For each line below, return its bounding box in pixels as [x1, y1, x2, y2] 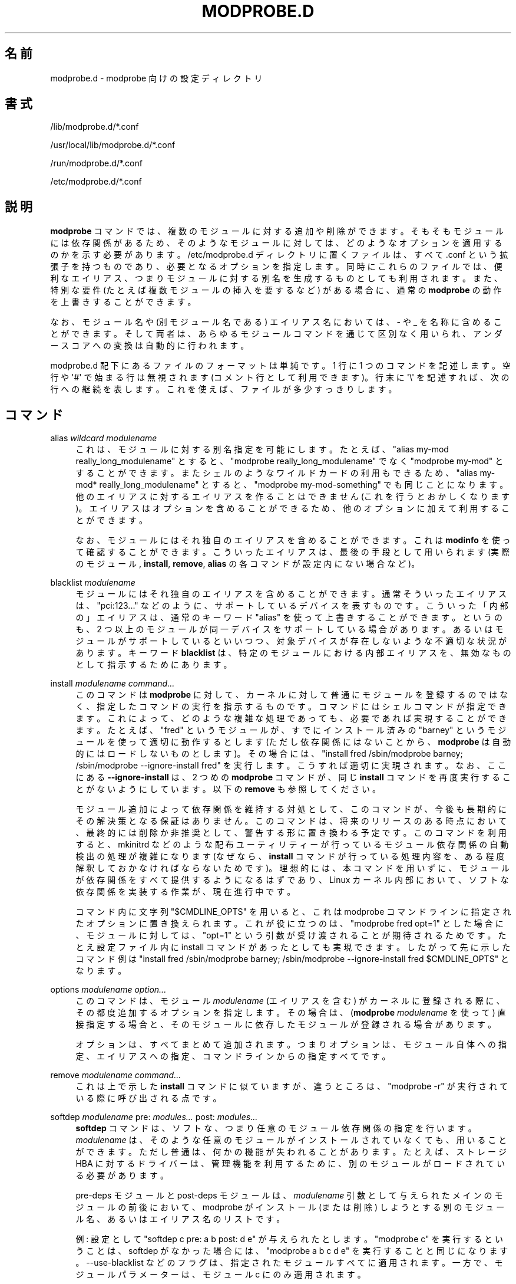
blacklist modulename [50, 577, 135, 588]
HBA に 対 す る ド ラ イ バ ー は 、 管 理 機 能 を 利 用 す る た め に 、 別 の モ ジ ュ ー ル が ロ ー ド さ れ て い [75, 1158, 505, 1169]
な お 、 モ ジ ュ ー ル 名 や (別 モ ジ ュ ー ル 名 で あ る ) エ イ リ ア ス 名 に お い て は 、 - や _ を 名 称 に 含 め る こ [50, 317, 502, 327]
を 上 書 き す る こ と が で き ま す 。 [50, 297, 196, 307]
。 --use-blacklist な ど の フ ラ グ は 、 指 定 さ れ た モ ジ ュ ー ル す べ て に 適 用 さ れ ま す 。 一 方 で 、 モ [75, 1257, 503, 1268]
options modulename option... [50, 984, 167, 995]
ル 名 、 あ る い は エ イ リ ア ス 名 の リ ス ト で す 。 [75, 1214, 285, 1224]
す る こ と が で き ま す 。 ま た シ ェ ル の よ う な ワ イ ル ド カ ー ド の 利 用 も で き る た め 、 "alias [75, 468, 478, 478]
